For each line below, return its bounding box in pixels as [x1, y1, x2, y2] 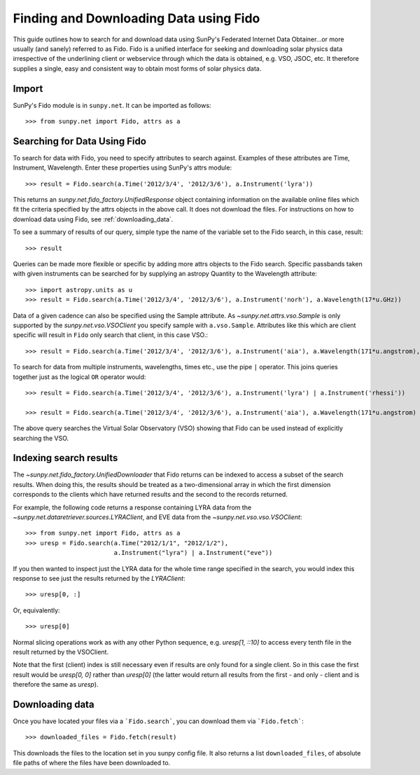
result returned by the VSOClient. [13, 647, 108, 656]
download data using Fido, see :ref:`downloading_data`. [13, 214, 174, 224]
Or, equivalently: [13, 606, 60, 615]
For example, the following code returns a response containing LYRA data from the [13, 503, 252, 512]
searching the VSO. [13, 434, 69, 442]
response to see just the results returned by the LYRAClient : [13, 574, 185, 582]
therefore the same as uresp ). [13, 680, 99, 689]
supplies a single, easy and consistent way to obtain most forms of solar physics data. [13, 64, 262, 73]
